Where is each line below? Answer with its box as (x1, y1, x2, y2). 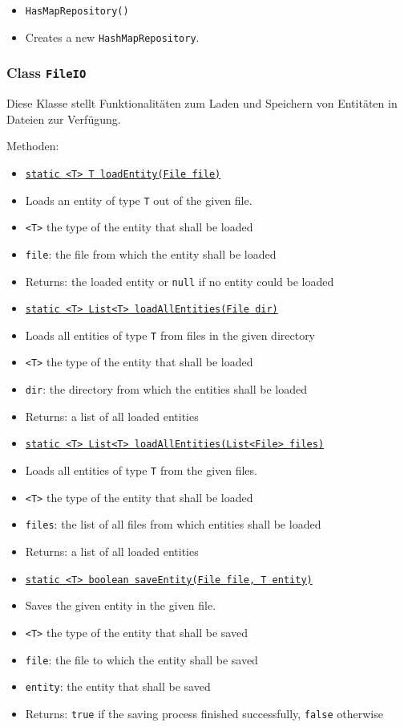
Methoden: (6, 137, 59, 154)
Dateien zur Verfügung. (6, 110, 121, 127)
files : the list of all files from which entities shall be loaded (25, 516, 321, 533)
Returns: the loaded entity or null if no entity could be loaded (25, 272, 334, 289)
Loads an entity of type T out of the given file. (25, 191, 252, 208)
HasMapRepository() (25, 6, 129, 17)
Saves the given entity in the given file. (25, 597, 216, 614)
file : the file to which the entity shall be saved (25, 651, 258, 668)
